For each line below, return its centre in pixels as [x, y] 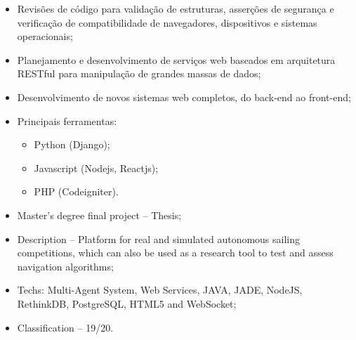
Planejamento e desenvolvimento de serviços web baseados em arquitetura [176, 59]
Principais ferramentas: [67, 120]
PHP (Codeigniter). [76, 191]
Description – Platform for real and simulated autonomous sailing [159, 238]
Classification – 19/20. [65, 327]
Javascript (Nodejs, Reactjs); [96, 168]
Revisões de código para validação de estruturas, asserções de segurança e [176, 8]
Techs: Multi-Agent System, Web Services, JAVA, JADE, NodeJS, [160, 290]
